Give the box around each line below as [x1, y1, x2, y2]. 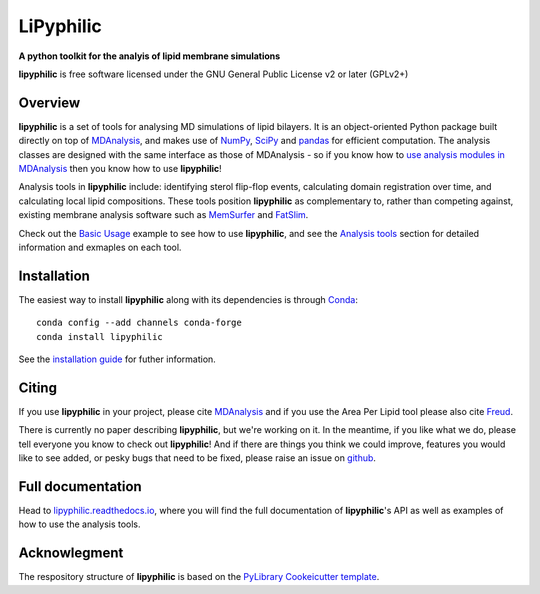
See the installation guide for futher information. [18, 353, 217, 365]
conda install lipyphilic [36, 331, 164, 342]
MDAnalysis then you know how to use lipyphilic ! [18, 163, 222, 175]
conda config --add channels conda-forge [36, 317, 242, 329]
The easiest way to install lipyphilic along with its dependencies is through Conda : [18, 293, 359, 305]
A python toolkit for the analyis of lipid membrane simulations [18, 50, 281, 62]
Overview [18, 94, 81, 111]
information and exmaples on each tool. [18, 241, 182, 253]
